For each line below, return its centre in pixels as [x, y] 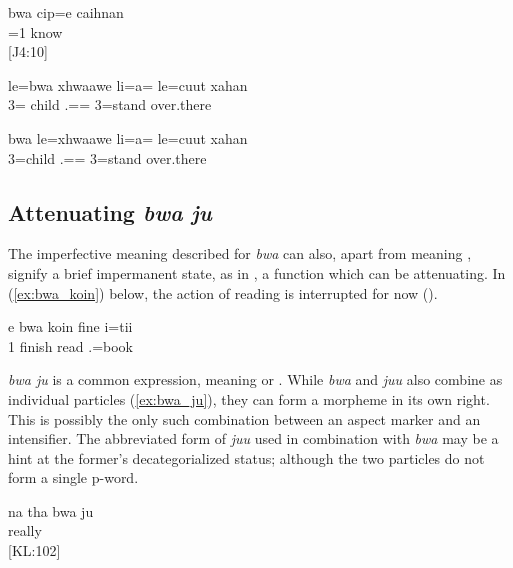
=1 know [35, 31]
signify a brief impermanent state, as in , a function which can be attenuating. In [257, 272]
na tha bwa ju [51, 510]
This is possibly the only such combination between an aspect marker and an [244, 418]
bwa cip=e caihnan [66, 12]
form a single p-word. [73, 477]
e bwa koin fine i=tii [70, 326]
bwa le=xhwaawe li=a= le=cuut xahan [128, 137]
